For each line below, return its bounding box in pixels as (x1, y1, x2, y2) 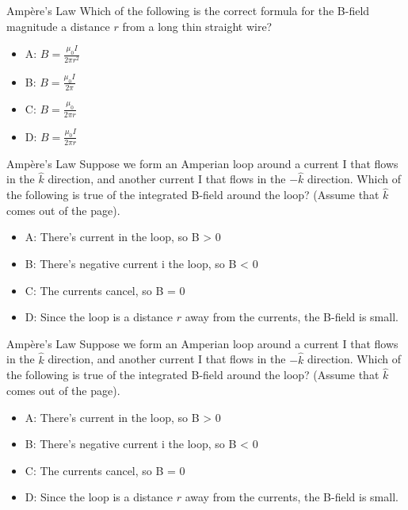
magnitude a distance (6, 17, 110, 34)
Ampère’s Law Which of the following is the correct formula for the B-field (6, 2, 370, 18)
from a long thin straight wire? (122, 17, 273, 34)
